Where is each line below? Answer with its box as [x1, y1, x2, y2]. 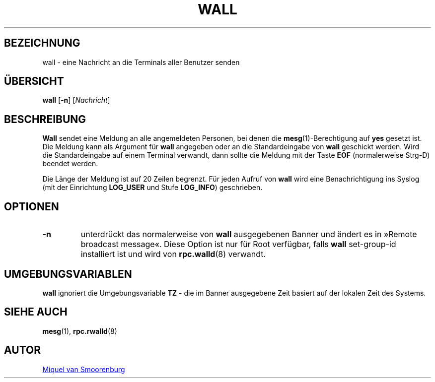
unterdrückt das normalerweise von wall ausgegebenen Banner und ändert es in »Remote [80, 229, 417, 240]
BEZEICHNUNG [4, 37, 80, 50]
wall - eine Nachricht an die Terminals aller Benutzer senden [42, 58, 240, 66]
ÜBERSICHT [4, 75, 64, 88]
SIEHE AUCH [4, 306, 68, 318]
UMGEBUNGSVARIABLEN [4, 267, 132, 280]
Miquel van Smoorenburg [42, 365, 125, 374]
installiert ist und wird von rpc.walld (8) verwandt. [80, 249, 266, 259]
